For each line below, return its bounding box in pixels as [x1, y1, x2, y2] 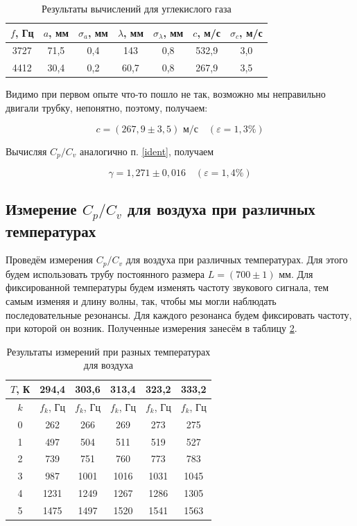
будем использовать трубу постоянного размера [6, 266, 205, 281]
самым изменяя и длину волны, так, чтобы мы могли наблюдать [6, 294, 277, 308]
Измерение [6, 198, 77, 220]
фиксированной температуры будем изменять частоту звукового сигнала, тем [6, 280, 329, 295]
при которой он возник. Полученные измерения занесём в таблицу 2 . [6, 321, 297, 335]
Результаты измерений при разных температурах [6, 344, 211, 358]
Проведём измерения [6, 252, 94, 267]
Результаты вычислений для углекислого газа [42, 1, 232, 15]
